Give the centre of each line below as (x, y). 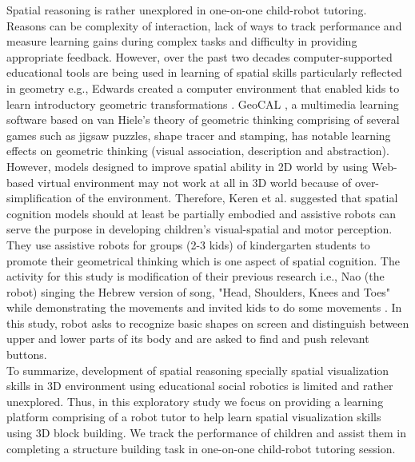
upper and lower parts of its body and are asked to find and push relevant (188, 339)
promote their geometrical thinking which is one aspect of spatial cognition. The (203, 260)
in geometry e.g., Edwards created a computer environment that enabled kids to (203, 88)
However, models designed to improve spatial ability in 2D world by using (188, 166)
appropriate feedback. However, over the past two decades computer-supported (200, 56)
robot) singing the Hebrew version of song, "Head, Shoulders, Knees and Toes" (199, 291)
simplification (39, 198)
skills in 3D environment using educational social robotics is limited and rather (200, 386)
